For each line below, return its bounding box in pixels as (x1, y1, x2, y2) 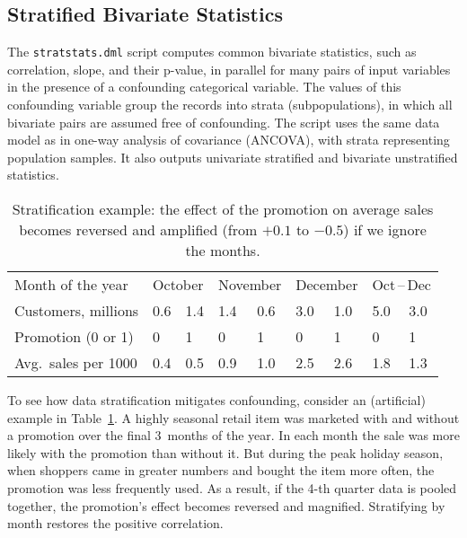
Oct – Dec (372, 274, 431, 295)
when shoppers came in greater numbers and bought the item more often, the (7, 461, 435, 480)
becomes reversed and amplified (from (19, 219, 258, 241)
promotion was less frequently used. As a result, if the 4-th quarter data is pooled (7, 478, 457, 497)
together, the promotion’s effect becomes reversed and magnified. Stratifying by (7, 496, 445, 515)
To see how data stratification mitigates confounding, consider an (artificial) (7, 391, 426, 410)
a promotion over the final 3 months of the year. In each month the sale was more (7, 426, 460, 445)
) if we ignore (343, 219, 427, 241)
